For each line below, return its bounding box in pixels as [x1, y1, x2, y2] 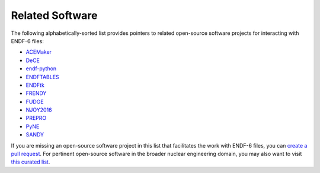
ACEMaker [25, 48, 52, 56]
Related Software [11, 9, 98, 22]
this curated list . [11, 158, 50, 165]
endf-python [25, 65, 57, 72]
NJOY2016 [25, 106, 53, 113]
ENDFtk [25, 81, 44, 89]
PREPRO [25, 115, 47, 122]
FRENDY [25, 90, 47, 97]
